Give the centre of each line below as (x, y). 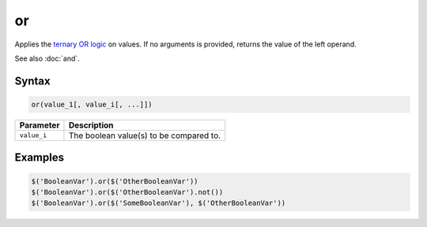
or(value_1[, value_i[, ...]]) (92, 104)
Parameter (40, 125)
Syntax (32, 81)
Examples (40, 158)
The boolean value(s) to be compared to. (145, 136)
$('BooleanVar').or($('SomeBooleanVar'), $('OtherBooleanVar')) (159, 203)
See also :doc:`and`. (47, 58)
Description (91, 125)
